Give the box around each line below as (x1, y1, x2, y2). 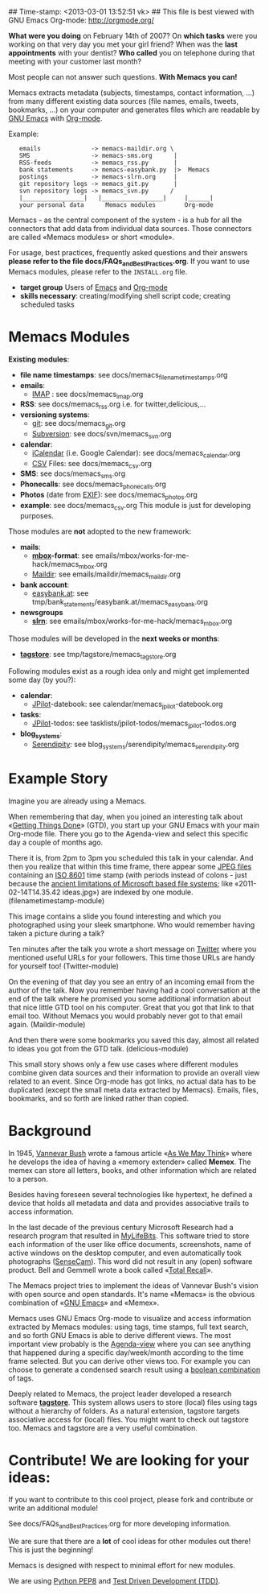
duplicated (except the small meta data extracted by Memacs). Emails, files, (8, 1084, 259, 1094)
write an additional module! (8, 1503, 99, 1513)
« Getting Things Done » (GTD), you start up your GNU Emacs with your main (8, 820, 259, 830)
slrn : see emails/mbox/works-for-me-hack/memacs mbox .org (31, 616, 233, 627)
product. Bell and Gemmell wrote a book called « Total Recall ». (8, 1265, 214, 1274)
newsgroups (19, 607, 63, 617)
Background (8, 1121, 92, 1140)
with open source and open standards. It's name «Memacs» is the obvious (8, 1289, 255, 1299)
